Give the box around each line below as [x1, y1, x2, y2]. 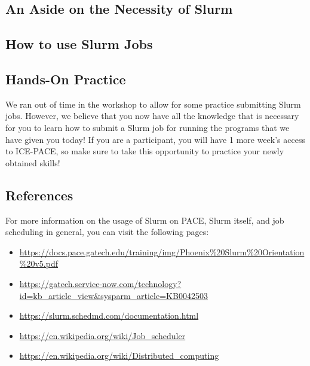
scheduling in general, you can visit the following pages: [5, 225, 209, 238]
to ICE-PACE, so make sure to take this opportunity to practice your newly [5, 145, 284, 157]
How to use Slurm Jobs [5, 35, 153, 53]
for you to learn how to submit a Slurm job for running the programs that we [5, 121, 290, 133]
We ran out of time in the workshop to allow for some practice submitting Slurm [5, 97, 301, 110]
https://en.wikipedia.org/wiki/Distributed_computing [19, 349, 219, 362]
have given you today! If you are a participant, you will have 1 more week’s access [5, 133, 305, 145]
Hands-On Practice [5, 69, 126, 88]
